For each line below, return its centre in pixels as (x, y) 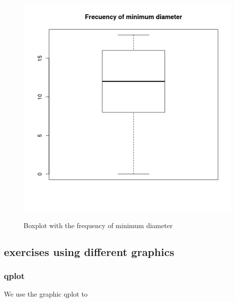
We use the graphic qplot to (46, 294)
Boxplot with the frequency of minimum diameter (98, 225)
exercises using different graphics (89, 251)
